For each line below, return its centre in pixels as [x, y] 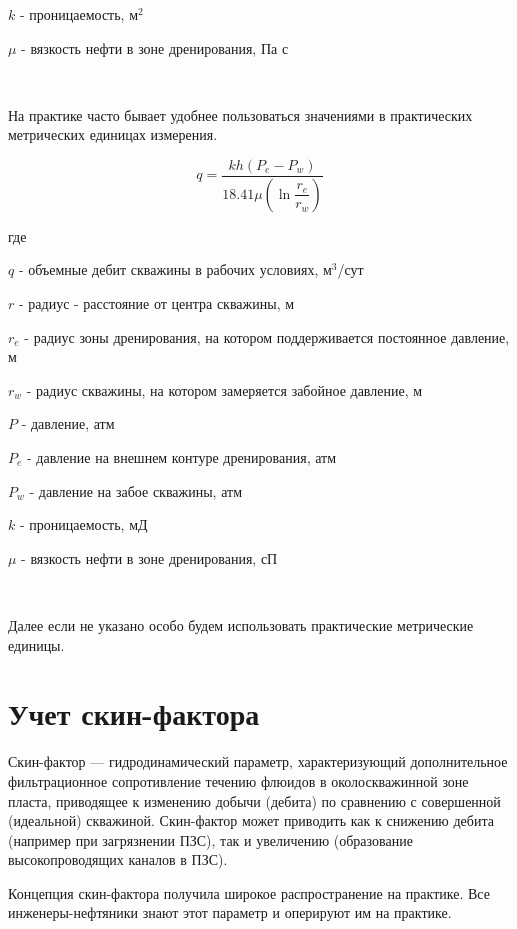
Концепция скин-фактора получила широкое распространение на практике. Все [249, 892]
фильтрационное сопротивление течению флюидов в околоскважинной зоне [238, 780]
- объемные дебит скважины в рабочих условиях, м [175, 269]
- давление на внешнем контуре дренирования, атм [182, 457]
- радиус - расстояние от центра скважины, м [156, 303]
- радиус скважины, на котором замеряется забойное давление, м [224, 389]
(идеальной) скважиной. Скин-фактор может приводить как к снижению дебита [251, 820]
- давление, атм [68, 423]
